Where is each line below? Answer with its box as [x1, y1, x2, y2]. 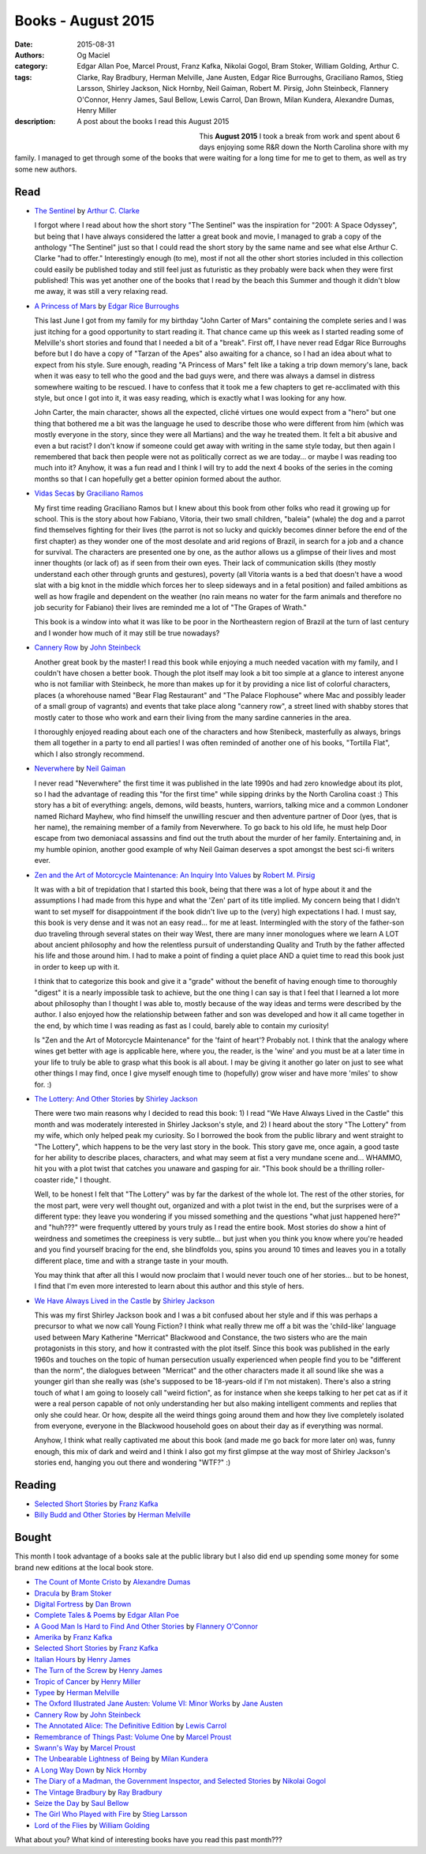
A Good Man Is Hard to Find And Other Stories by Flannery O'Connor [34, 1621, 259, 1631]
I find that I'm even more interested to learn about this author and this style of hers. [34, 1281, 305, 1291]
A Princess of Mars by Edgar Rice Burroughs [34, 301, 180, 311]
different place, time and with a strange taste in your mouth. [34, 1256, 229, 1265]
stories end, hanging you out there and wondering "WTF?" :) [34, 1458, 231, 1468]
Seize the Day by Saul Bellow [34, 1798, 129, 1807]
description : [14, 117, 56, 126]
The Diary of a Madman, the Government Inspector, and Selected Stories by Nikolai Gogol [34, 1777, 327, 1786]
